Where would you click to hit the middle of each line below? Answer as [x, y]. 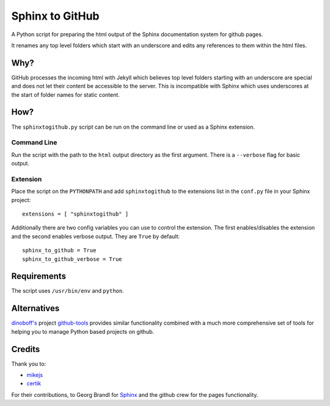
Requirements [39, 276]
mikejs [35, 375]
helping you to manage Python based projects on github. [83, 331]
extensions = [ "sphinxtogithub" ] [75, 214]
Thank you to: [29, 364]
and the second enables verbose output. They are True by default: [96, 236]
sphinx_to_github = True [59, 250]
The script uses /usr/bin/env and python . [68, 291]
